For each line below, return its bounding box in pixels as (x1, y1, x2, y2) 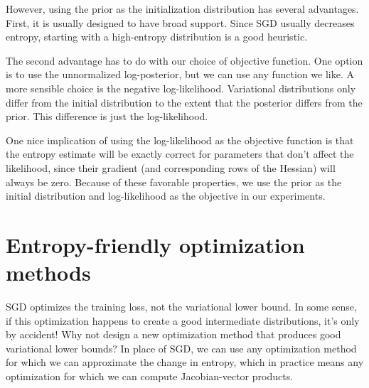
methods (6, 258, 91, 287)
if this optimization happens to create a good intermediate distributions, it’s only (6, 313, 360, 328)
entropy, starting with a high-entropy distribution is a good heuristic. (6, 29, 308, 44)
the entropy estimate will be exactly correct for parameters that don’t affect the (6, 146, 354, 161)
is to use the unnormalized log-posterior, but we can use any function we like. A (6, 67, 355, 82)
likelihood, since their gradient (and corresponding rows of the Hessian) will (6, 160, 336, 175)
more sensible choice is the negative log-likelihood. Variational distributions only (6, 80, 356, 95)
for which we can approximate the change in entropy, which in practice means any (6, 355, 364, 370)
